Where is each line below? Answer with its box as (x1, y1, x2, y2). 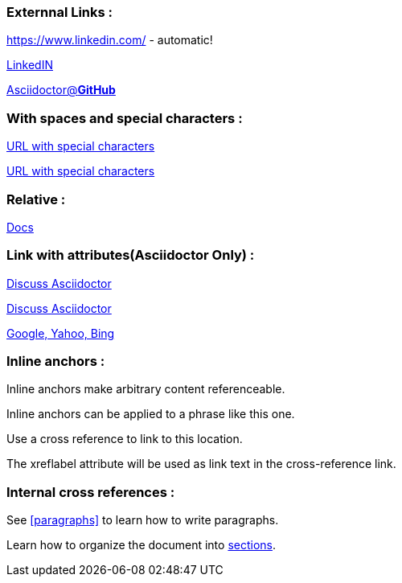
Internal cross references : (6, 483, 175, 500)
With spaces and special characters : (6, 109, 243, 126)
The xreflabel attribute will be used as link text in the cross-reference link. (6, 457, 396, 471)
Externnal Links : (6, 4, 113, 20)
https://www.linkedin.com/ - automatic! (6, 33, 213, 47)
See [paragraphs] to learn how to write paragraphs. (6, 513, 279, 528)
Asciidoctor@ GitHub (6, 83, 116, 97)
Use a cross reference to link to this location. (6, 432, 243, 446)
